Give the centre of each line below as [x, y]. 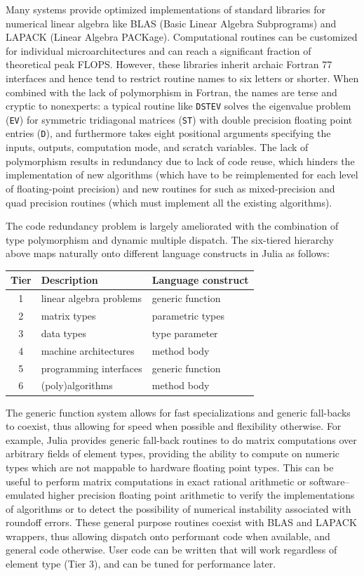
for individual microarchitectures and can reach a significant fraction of [159, 50]
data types [63, 333]
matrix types [68, 316]
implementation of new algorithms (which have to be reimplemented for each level [182, 175]
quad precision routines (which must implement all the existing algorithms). [169, 202]
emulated [25, 495]
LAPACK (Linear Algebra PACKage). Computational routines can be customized [182, 37]
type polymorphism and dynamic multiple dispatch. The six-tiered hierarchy [170, 239]
